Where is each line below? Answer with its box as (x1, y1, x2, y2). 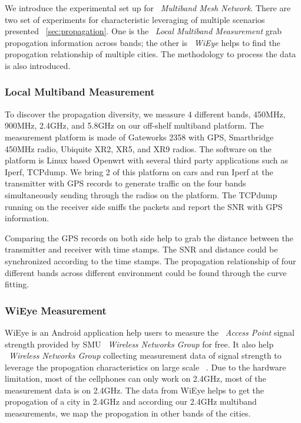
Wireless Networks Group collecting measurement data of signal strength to (9, 349, 282, 362)
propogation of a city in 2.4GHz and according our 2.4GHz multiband (5, 395, 257, 408)
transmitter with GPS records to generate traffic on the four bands (5, 177, 246, 189)
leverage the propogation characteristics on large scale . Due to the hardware (5, 360, 286, 373)
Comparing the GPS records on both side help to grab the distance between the (5, 231, 293, 244)
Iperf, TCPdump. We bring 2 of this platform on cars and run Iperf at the (5, 165, 273, 178)
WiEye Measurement (5, 303, 107, 317)
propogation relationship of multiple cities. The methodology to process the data (5, 48, 296, 60)
